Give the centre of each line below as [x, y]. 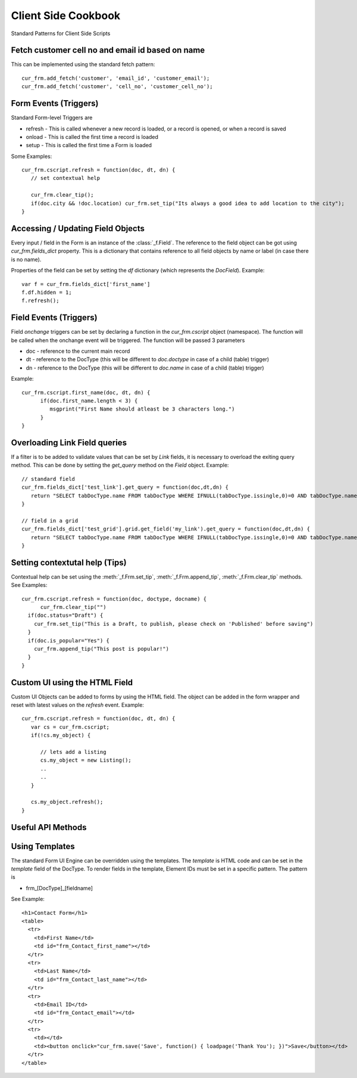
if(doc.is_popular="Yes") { [69, 640]
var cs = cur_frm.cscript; [70, 727]
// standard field [48, 479]
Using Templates [43, 846]
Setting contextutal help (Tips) [69, 562]
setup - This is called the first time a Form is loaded [89, 145]
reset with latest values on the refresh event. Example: [77, 705]
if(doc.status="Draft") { [65, 616]
